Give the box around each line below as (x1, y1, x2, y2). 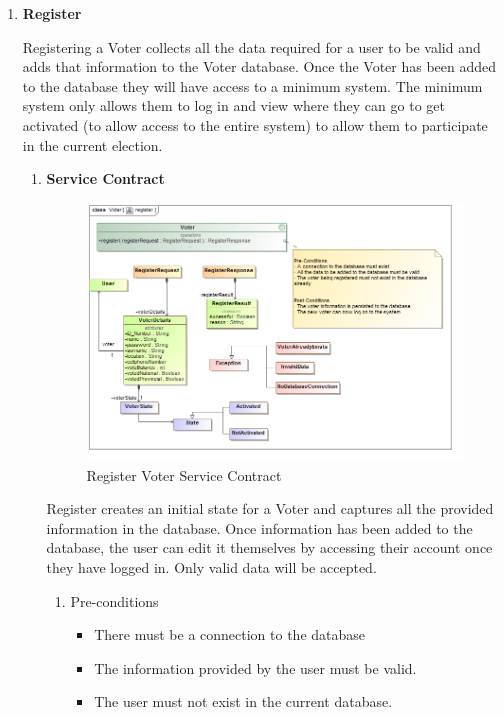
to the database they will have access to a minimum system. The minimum (22, 75, 483, 96)
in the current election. (22, 134, 163, 155)
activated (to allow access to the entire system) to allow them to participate (22, 114, 488, 135)
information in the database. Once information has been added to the (46, 517, 473, 538)
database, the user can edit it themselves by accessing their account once (46, 537, 493, 558)
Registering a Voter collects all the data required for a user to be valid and (22, 36, 481, 57)
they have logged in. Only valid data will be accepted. (46, 557, 377, 578)
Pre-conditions (70, 590, 159, 611)
